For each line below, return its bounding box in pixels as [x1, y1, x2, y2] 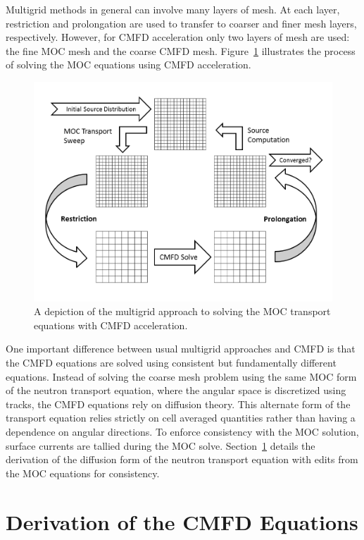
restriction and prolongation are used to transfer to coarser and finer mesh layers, [6, 16, 357, 30]
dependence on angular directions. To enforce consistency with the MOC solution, [6, 424, 359, 438]
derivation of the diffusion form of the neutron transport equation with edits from [6, 452, 358, 467]
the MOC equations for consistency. [6, 465, 160, 480]
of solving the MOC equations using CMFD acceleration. [6, 57, 251, 72]
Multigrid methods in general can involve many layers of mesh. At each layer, [6, 2, 340, 16]
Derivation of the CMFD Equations [6, 507, 358, 536]
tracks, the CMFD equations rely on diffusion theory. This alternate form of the [6, 396, 351, 411]
